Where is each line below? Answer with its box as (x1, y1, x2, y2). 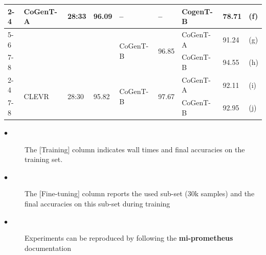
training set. (25, 154, 63, 165)
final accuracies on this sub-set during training (25, 198, 170, 208)
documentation (25, 242, 72, 253)
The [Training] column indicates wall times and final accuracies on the (25, 144, 245, 154)
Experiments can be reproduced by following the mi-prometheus (25, 233, 233, 243)
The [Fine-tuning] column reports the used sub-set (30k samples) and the (25, 188, 255, 199)
